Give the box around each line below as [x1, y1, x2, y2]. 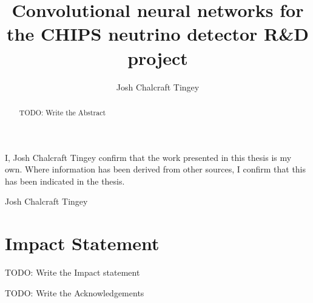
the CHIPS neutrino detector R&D [7, 21, 309, 46]
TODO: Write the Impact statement [5, 266, 140, 279]
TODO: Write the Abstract [19, 107, 106, 117]
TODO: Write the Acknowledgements [5, 286, 144, 299]
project [127, 45, 188, 70]
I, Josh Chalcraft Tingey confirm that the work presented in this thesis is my [5, 151, 292, 163]
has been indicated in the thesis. [5, 174, 125, 187]
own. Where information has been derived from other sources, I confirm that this [5, 163, 306, 175]
